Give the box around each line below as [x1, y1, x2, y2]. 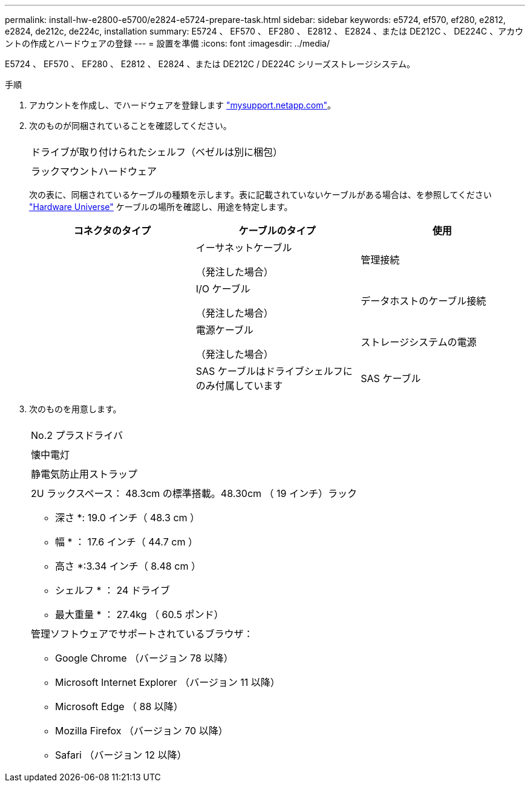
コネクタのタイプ [73, 225, 151, 237]
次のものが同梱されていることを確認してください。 [29, 120, 232, 131]
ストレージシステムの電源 [361, 336, 477, 348]
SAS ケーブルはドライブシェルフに [195, 365, 353, 377]
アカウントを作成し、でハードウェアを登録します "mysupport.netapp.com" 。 [29, 100, 336, 110]
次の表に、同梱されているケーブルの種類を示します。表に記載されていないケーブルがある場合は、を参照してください [29, 189, 492, 200]
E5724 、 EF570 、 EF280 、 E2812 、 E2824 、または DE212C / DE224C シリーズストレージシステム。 [5, 59, 416, 69]
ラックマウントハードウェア [31, 165, 157, 177]
